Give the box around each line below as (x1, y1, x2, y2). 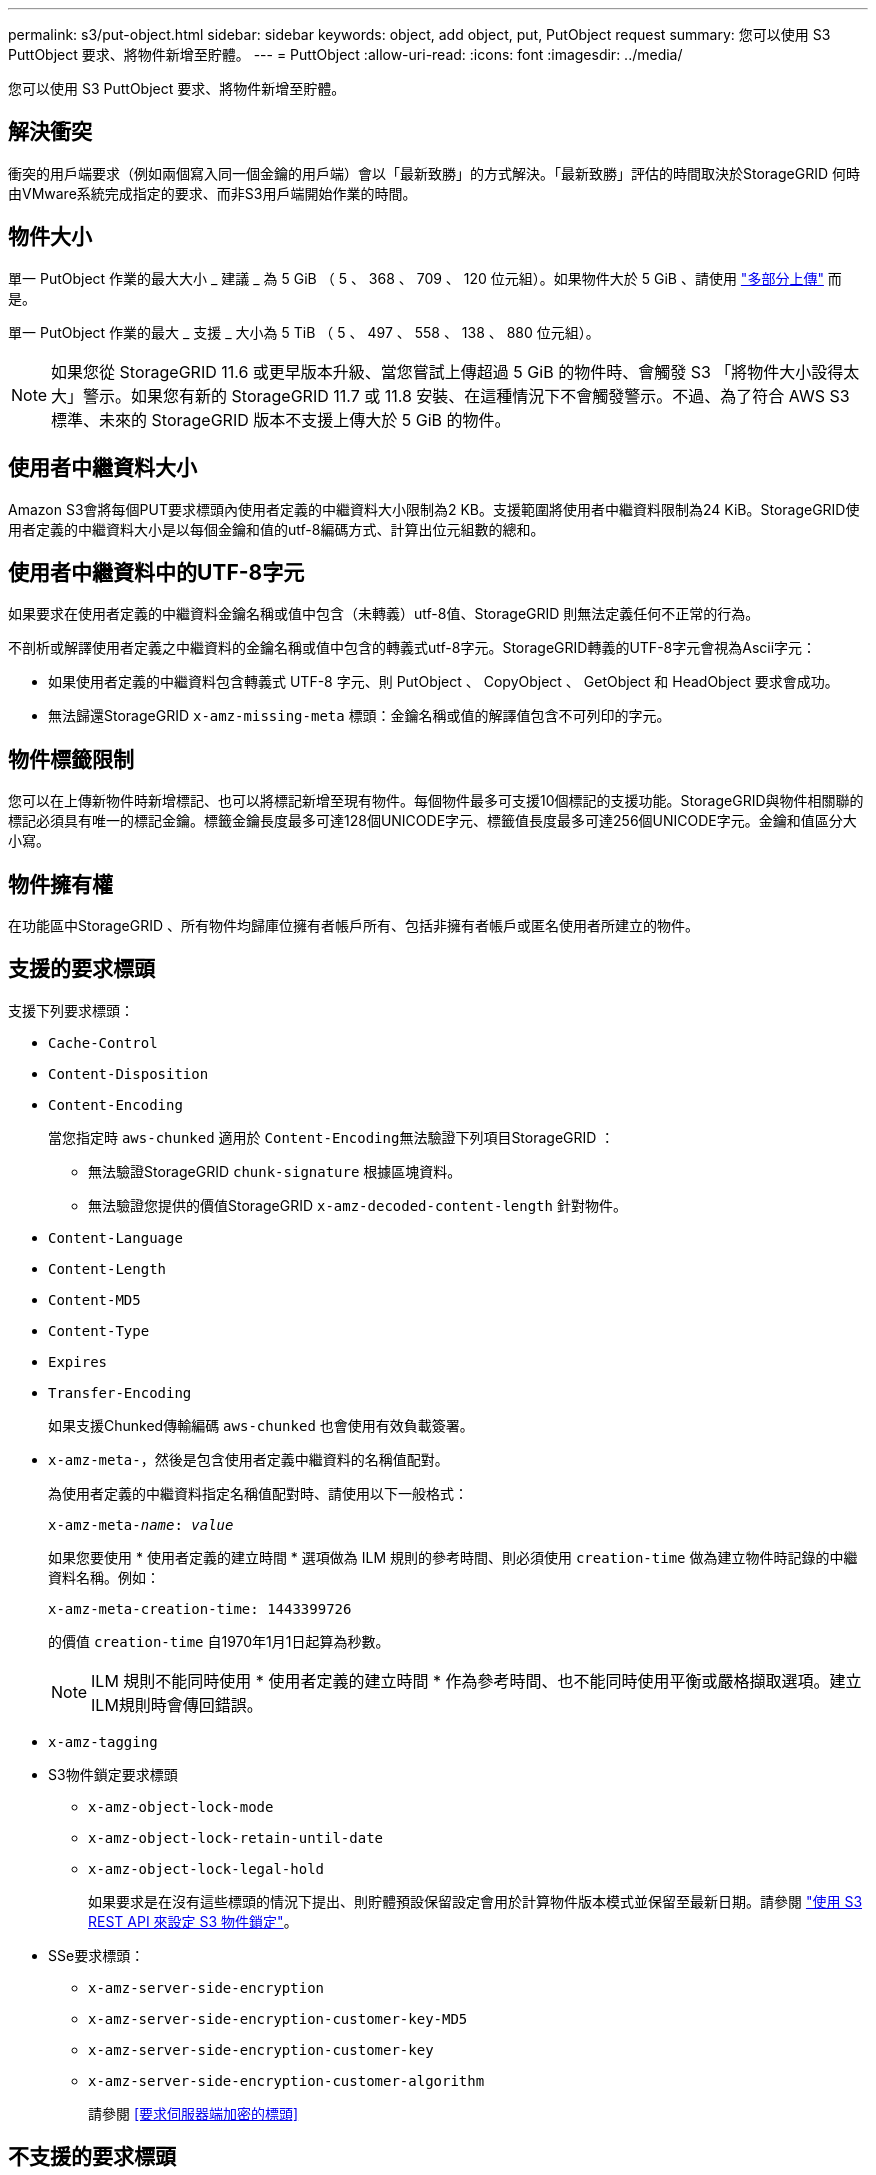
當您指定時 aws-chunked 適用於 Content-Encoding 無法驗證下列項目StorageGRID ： (48, 1128, 615, 1146)
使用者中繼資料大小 (8, 455, 197, 481)
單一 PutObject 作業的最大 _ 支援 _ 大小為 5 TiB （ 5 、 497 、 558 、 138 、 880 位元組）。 (8, 323, 600, 341)
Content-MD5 (48, 1291, 141, 1308)
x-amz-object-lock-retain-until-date (88, 1829, 384, 1846)
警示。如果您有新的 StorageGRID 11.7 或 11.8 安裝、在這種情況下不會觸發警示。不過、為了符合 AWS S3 (83, 385, 850, 406)
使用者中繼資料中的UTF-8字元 (8, 559, 305, 585)
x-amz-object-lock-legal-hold (88, 1860, 325, 1877)
